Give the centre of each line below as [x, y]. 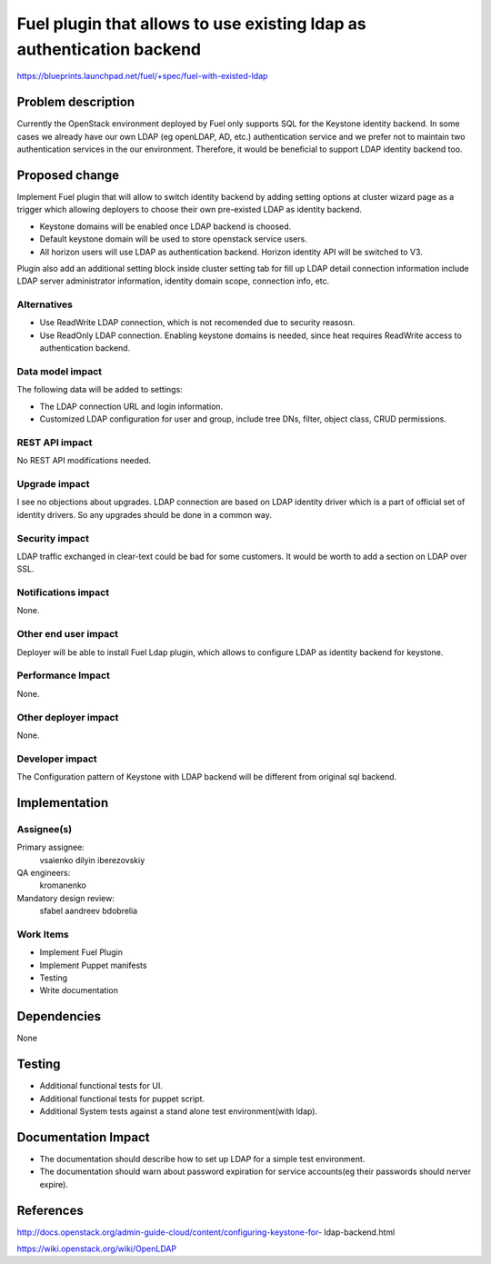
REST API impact [55, 443]
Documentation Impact [83, 1137]
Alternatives [45, 304]
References [50, 1210]
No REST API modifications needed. [84, 461]
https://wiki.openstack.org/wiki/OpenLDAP [97, 1249]
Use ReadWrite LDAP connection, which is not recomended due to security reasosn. [197, 323]
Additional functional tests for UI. [101, 1086]
